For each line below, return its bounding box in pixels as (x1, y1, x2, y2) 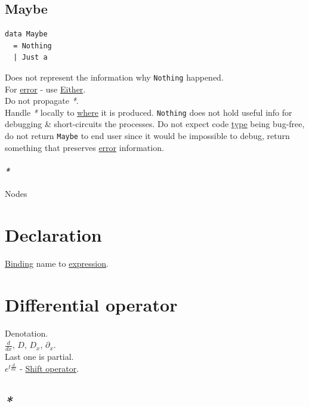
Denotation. (5, 326, 48, 339)
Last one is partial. (5, 350, 74, 362)
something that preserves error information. (5, 141, 164, 153)
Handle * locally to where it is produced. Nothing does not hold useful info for (5, 106, 292, 118)
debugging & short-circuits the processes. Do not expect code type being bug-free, (5, 118, 305, 130)
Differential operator (5, 292, 178, 316)
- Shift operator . (20, 362, 79, 374)
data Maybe (5, 30, 48, 39)
